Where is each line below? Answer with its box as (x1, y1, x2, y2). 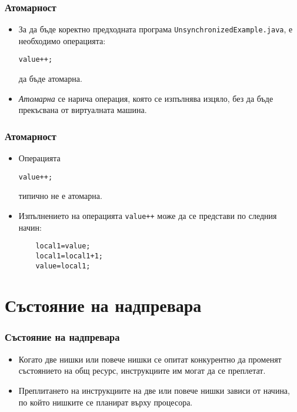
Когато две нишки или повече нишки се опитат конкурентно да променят (18, 353, 282, 365)
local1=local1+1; (35, 251, 103, 260)
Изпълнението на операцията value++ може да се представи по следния (18, 209, 277, 221)
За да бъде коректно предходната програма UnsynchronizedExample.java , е (18, 23, 293, 35)
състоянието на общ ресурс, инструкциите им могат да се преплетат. (18, 364, 266, 377)
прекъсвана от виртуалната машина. (18, 104, 147, 116)
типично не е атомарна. (18, 190, 102, 202)
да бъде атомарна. (18, 72, 82, 85)
